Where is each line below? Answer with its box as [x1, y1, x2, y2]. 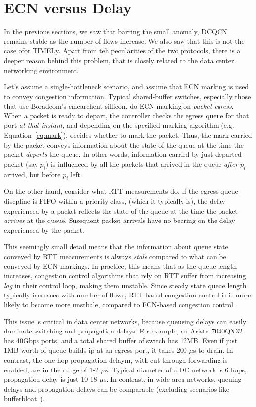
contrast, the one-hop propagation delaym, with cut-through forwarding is [4, 354, 228, 365]
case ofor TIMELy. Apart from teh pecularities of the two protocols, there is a [4, 45, 241, 56]
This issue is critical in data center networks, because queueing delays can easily [4, 316, 247, 326]
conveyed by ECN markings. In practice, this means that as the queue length [4, 260, 237, 271]
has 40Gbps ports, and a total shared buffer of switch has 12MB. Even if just [4, 335, 238, 345]
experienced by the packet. [4, 224, 84, 235]
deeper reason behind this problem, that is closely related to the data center [4, 55, 234, 65]
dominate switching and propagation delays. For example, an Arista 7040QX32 [4, 326, 243, 336]
